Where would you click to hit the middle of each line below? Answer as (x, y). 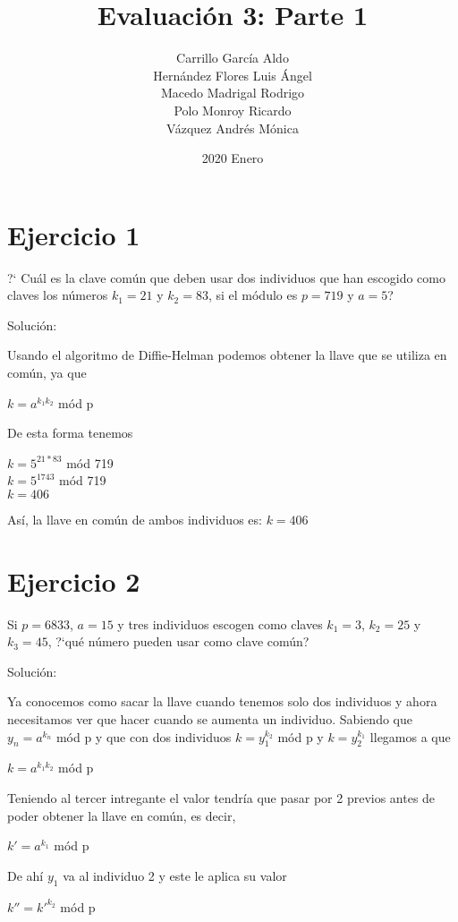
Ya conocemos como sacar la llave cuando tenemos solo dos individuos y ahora (222, 701)
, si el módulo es (253, 295)
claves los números (58, 295)
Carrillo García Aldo (233, 58)
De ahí (25, 875)
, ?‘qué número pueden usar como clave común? (178, 641)
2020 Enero (233, 158)
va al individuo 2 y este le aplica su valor (175, 875)
